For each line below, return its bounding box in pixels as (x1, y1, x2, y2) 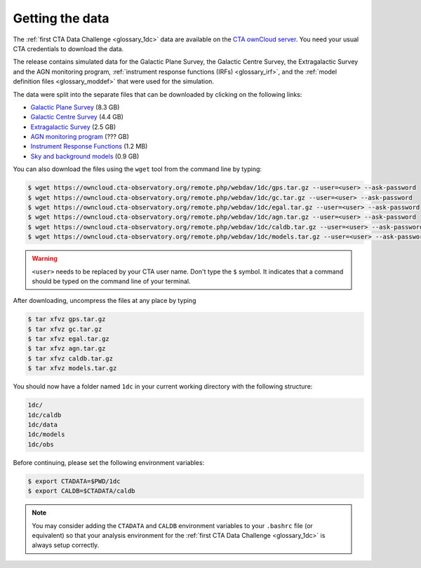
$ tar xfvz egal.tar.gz (27, 335, 110, 343)
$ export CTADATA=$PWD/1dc (27, 477, 121, 485)
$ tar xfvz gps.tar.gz (27, 316, 106, 323)
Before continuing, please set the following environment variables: (13, 458, 205, 466)
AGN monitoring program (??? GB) (30, 133, 130, 141)
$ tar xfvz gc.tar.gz (27, 325, 102, 333)
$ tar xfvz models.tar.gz (27, 365, 117, 372)
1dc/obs (27, 440, 54, 448)
